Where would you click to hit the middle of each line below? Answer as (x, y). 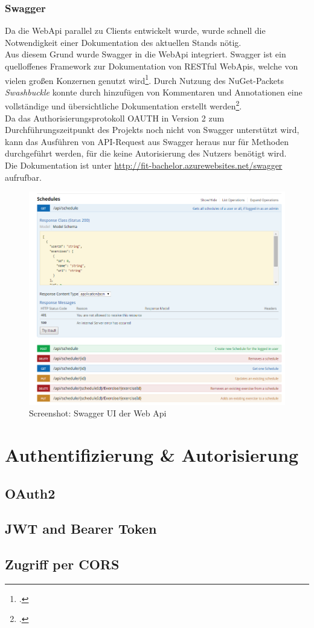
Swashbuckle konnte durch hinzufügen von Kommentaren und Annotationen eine (154, 92)
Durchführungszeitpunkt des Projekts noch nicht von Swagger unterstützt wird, (152, 130)
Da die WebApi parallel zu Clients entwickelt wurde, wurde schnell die (135, 31)
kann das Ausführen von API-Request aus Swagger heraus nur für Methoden (147, 141)
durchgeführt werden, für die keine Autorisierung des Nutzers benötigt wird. (146, 153)
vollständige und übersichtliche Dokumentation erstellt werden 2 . (123, 105)
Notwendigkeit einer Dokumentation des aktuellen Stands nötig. (123, 42)
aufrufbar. (23, 177)
